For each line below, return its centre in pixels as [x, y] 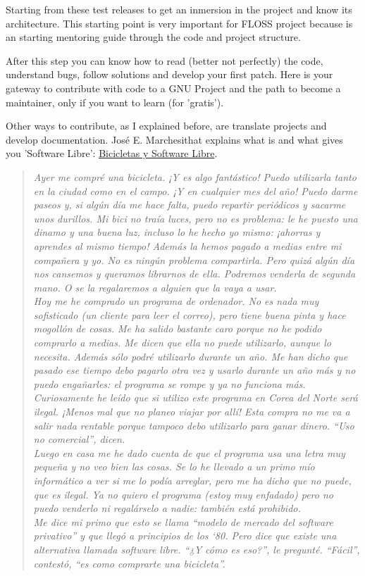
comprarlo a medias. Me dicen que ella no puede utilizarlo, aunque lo [182, 343]
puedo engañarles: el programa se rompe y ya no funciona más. [169, 383]
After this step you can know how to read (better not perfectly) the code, [165, 60]
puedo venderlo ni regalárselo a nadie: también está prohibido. [167, 508]
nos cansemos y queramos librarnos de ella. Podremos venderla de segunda [194, 274]
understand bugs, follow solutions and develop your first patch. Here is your [169, 74]
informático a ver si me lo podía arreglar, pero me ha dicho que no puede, [192, 480]
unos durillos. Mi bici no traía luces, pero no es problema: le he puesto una [196, 218]
